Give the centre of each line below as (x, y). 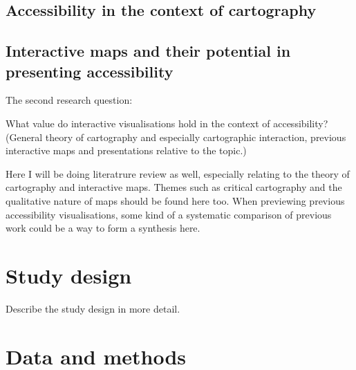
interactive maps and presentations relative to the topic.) (126, 150)
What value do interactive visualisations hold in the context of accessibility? (167, 123)
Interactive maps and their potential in (148, 51)
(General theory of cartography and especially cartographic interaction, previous (176, 137)
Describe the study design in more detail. (93, 308)
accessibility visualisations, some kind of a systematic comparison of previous (169, 214)
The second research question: (69, 100)
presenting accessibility (90, 71)
